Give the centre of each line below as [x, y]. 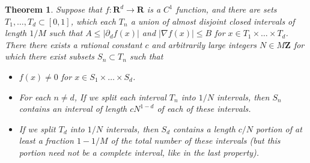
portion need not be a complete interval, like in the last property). [139, 152]
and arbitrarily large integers [204, 44]
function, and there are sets [226, 9]
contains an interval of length [73, 109]
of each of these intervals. [204, 109]
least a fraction [46, 140]
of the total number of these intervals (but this [196, 140]
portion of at [279, 128]
